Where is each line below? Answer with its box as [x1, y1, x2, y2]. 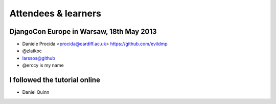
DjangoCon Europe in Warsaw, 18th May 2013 [9, 27, 157, 36]
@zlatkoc [22, 48, 42, 54]
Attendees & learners [9, 8, 102, 19]
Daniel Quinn [22, 89, 50, 95]
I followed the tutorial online [9, 76, 101, 85]
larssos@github [22, 55, 56, 61]
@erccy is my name [22, 62, 64, 69]
